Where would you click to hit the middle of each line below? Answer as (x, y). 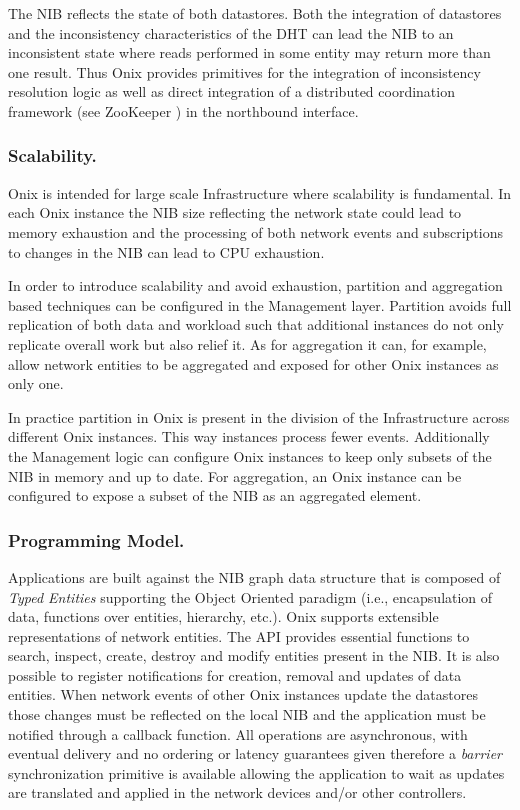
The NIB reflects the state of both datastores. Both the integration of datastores (255, 13)
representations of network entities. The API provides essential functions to (239, 635)
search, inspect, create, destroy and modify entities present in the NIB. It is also (254, 655)
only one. (36, 383)
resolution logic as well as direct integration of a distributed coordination (231, 91)
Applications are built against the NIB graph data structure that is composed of (254, 576)
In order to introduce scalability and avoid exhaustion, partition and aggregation (255, 285)
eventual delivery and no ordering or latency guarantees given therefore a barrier (255, 753)
